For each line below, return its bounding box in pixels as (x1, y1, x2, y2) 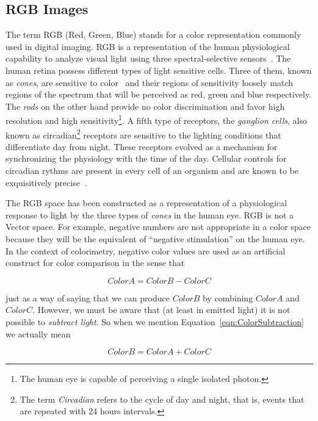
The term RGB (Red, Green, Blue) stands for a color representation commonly (5, 28, 302, 41)
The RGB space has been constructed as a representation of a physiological (5, 196, 287, 209)
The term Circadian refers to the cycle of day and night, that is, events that (20, 392, 305, 405)
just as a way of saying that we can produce (5, 291, 170, 304)
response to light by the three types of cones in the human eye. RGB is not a (5, 208, 294, 221)
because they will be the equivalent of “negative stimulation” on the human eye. (5, 232, 305, 245)
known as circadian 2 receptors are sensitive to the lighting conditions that (5, 126, 281, 141)
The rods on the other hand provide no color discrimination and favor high (5, 99, 285, 112)
